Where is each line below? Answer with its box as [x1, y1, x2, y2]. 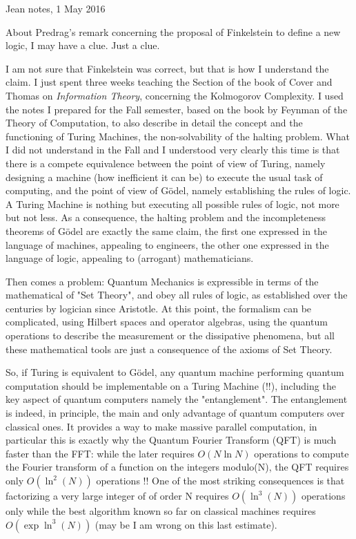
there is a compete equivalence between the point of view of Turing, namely [6, 155, 326, 170]
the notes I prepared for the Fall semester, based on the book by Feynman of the [6, 102, 348, 116]
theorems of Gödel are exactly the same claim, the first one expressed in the [6, 223, 328, 238]
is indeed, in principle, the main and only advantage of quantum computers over [6, 406, 345, 420]
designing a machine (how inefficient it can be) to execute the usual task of [6, 169, 323, 184]
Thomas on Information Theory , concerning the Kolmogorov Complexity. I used [6, 88, 344, 102]
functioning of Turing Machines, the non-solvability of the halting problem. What [6, 129, 350, 143]
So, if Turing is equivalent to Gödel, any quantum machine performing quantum [6, 365, 344, 379]
